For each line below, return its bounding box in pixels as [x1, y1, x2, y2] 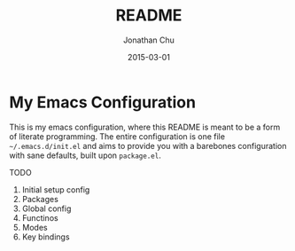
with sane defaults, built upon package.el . [9, 150, 161, 161]
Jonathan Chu [122, 35, 175, 45]
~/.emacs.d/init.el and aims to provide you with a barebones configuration [9, 140, 287, 151]
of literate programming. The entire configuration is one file [9, 130, 226, 142]
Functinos [21, 212, 59, 223]
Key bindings [21, 231, 70, 242]
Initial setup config [21, 184, 90, 195]
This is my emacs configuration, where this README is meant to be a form [9, 122, 281, 132]
